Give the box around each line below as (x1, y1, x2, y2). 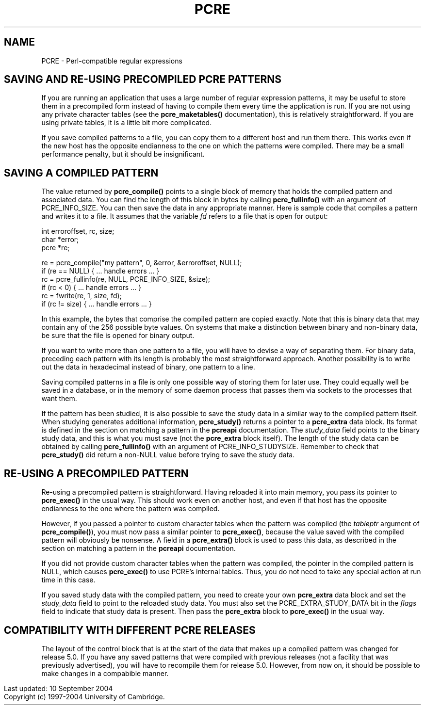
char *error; (41, 235, 79, 244)
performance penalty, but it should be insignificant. (41, 150, 205, 159)
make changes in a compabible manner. (41, 669, 169, 677)
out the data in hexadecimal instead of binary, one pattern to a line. (41, 363, 255, 371)
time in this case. (41, 576, 96, 584)
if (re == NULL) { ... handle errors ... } (41, 267, 160, 275)
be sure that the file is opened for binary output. (41, 331, 195, 340)
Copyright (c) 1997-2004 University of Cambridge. (4, 692, 165, 701)
